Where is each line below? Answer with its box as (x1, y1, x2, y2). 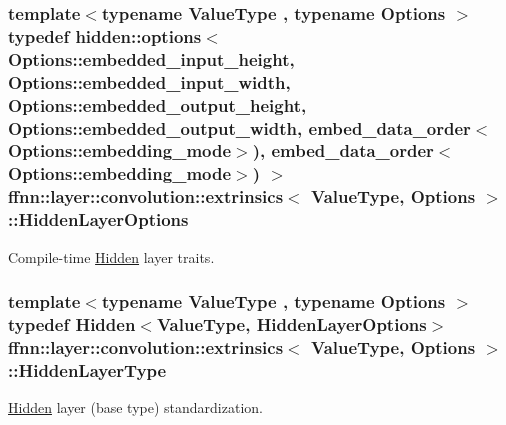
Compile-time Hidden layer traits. (8, 246, 215, 267)
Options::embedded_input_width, (8, 69, 291, 94)
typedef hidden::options (8, 23, 202, 48)
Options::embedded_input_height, (8, 46, 295, 71)
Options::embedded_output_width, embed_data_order (8, 115, 471, 140)
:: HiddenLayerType (8, 357, 167, 382)
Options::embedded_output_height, (8, 92, 307, 117)
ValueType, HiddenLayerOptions (156, 311, 427, 336)
